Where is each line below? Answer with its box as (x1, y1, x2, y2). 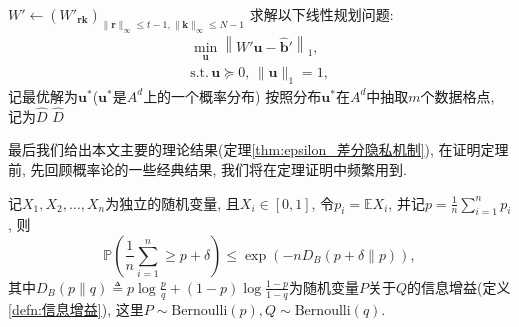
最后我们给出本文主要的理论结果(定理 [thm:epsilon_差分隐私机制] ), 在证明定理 (8, 139, 509, 160)
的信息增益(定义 (407, 276, 511, 297)
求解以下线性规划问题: (249, 4, 394, 24)
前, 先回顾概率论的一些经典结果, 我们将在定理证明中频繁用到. (8, 158, 407, 179)
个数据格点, (420, 85, 495, 106)
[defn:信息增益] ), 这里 (8, 298, 144, 319)
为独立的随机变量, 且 (105, 192, 240, 213)
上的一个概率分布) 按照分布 (143, 85, 322, 106)
